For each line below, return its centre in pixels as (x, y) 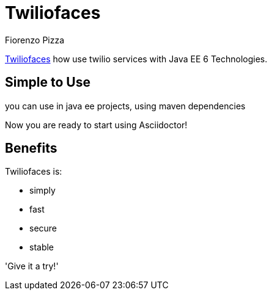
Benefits (31, 148)
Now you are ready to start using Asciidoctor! (96, 125)
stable (42, 247)
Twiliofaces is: (34, 172)
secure (43, 228)
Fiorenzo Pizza (35, 40)
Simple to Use (48, 82)
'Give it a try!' (32, 266)
